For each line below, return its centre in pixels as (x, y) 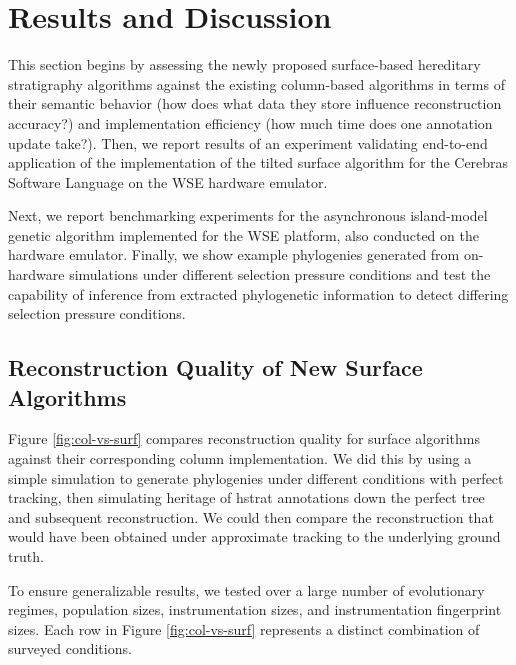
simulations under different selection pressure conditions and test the (280, 274)
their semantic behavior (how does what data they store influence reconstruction (255, 103)
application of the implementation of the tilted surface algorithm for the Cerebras (258, 162)
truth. (26, 556)
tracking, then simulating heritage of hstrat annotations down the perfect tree (246, 497)
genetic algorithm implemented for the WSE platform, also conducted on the (243, 234)
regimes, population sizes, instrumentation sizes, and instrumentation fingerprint (255, 609)
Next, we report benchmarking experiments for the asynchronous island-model (248, 215)
